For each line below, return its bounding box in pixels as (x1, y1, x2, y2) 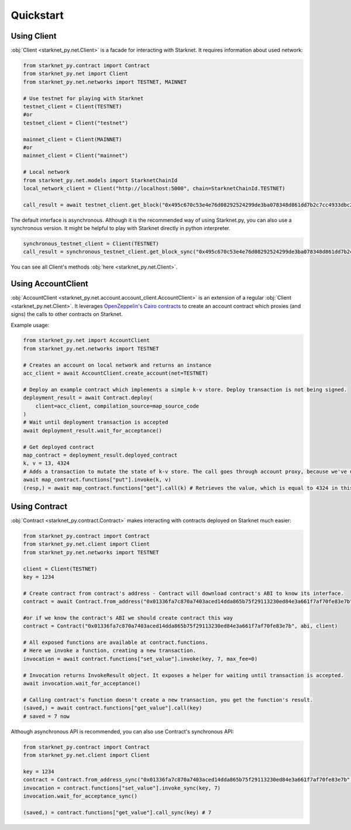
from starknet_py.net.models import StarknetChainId (23, 177, 178, 184)
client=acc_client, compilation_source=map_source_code (35, 403, 199, 409)
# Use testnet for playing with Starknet (23, 95, 144, 102)
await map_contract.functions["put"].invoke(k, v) (23, 476, 172, 483)
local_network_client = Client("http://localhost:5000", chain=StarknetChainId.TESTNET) (23, 185, 286, 191)
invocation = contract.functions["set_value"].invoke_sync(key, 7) (23, 784, 221, 791)
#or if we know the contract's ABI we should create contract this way (23, 615, 233, 621)
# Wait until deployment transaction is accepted (23, 419, 168, 426)
